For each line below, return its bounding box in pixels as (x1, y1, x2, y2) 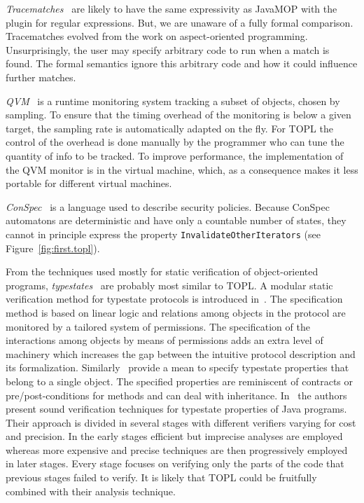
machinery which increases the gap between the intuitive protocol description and (6, 346, 356, 361)
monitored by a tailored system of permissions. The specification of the (6, 319, 310, 333)
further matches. (6, 69, 76, 84)
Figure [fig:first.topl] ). (6, 240, 100, 255)
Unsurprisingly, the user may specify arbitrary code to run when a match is (6, 42, 330, 57)
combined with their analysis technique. (6, 483, 176, 498)
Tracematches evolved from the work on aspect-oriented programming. (6, 29, 308, 43)
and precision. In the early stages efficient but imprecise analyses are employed (6, 429, 343, 443)
